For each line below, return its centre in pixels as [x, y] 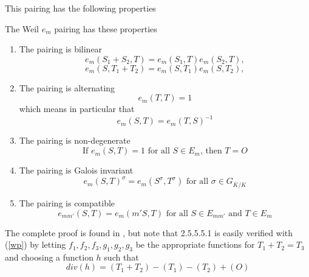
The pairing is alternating [67, 87]
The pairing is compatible [67, 202]
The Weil [22, 28]
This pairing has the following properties [80, 8]
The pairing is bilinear [61, 49]
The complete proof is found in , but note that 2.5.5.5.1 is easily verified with [149, 232]
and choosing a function [49, 257]
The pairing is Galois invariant [76, 170]
